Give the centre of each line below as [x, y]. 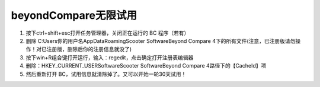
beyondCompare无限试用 [74, 15]
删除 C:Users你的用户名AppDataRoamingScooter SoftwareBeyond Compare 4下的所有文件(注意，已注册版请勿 [161, 41]
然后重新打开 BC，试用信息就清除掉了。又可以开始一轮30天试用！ [106, 74]
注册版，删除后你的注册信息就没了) [89, 49]
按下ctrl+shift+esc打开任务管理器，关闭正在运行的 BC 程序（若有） [108, 33]
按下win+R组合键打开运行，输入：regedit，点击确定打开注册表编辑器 [110, 57]
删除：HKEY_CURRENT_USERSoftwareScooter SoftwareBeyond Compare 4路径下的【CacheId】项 [146, 66]
